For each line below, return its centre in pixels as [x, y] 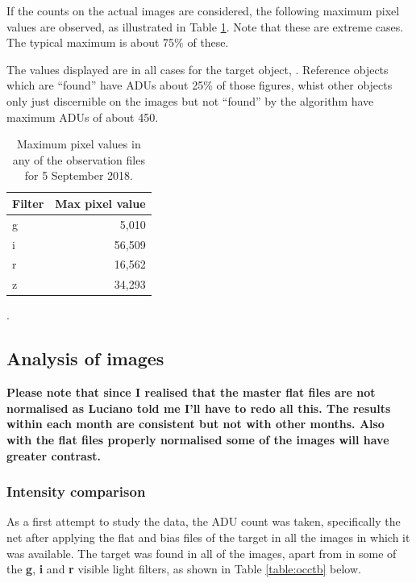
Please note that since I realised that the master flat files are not [191, 392]
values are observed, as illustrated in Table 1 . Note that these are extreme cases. [205, 26]
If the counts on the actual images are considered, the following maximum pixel [203, 10]
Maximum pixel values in [79, 144]
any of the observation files [79, 159]
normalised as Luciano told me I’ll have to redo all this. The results [199, 408]
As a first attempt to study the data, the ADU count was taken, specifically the [204, 521]
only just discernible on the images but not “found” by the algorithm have [190, 100]
